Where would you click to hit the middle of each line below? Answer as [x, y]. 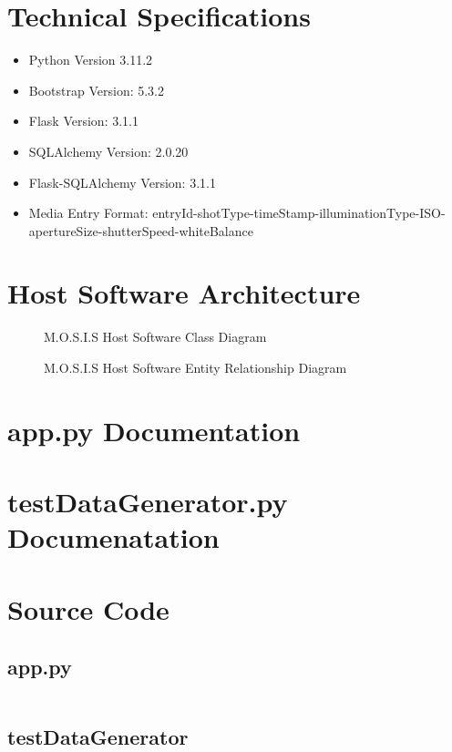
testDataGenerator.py [148, 502]
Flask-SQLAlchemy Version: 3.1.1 [122, 182]
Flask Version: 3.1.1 [83, 121]
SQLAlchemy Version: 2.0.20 [108, 151]
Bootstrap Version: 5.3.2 [97, 90]
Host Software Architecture [184, 293]
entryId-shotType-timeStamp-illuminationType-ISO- [299, 213]
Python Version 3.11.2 [91, 60]
